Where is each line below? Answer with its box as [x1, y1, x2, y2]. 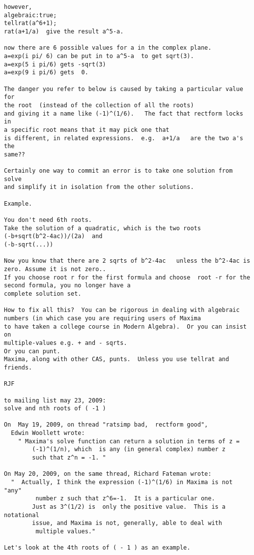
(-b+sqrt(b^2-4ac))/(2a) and [4, 233, 103, 240]
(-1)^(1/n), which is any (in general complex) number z [32, 446, 226, 453]
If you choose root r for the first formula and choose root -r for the [4, 274, 251, 281]
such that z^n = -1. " [32, 454, 106, 462]
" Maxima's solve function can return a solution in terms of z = [18, 437, 240, 445]
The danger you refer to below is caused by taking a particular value [4, 85, 243, 92]
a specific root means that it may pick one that [4, 126, 169, 133]
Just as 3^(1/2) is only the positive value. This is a [32, 503, 226, 511]
